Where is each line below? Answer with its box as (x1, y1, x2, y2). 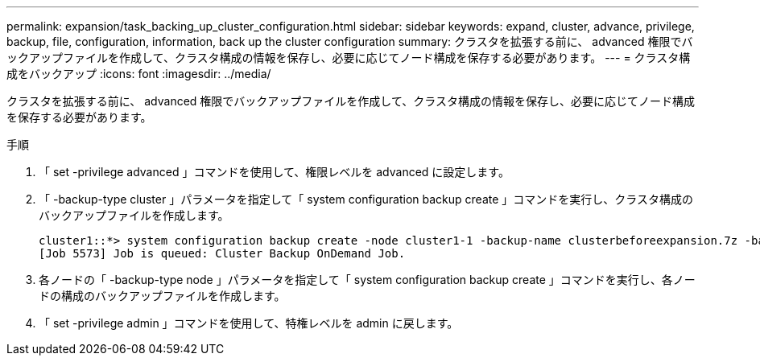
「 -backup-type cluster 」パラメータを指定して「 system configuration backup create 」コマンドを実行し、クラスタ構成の (39, 192, 694, 206)
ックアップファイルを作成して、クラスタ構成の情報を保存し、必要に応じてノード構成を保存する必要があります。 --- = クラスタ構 (6, 51, 691, 64)
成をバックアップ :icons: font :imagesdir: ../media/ (6, 67, 271, 80)
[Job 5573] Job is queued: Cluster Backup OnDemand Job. (39, 247, 406, 260)
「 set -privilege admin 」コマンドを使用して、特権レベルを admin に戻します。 (39, 316, 459, 330)
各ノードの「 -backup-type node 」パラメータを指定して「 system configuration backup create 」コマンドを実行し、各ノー (39, 273, 696, 286)
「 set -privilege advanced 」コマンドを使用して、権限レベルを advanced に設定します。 (39, 165, 510, 179)
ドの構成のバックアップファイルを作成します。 (39, 289, 286, 302)
